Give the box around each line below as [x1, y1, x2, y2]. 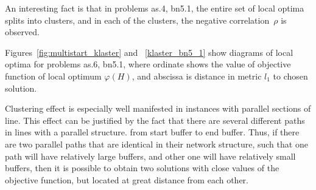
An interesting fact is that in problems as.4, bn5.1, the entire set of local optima [5, 2, 304, 14]
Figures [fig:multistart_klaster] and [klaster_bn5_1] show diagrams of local [5, 46, 293, 58]
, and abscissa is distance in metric [132, 69, 262, 82]
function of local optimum [5, 69, 102, 82]
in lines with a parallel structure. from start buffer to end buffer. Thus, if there [5, 126, 300, 138]
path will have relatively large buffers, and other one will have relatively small [5, 149, 296, 162]
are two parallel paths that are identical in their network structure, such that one [5, 137, 308, 150]
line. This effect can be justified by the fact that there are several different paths [5, 114, 305, 126]
